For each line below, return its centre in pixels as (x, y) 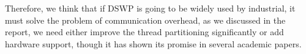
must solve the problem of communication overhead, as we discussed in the (145, 20)
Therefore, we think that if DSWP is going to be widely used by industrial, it (150, 8)
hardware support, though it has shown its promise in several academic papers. (153, 43)
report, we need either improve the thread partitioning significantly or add (144, 32)
